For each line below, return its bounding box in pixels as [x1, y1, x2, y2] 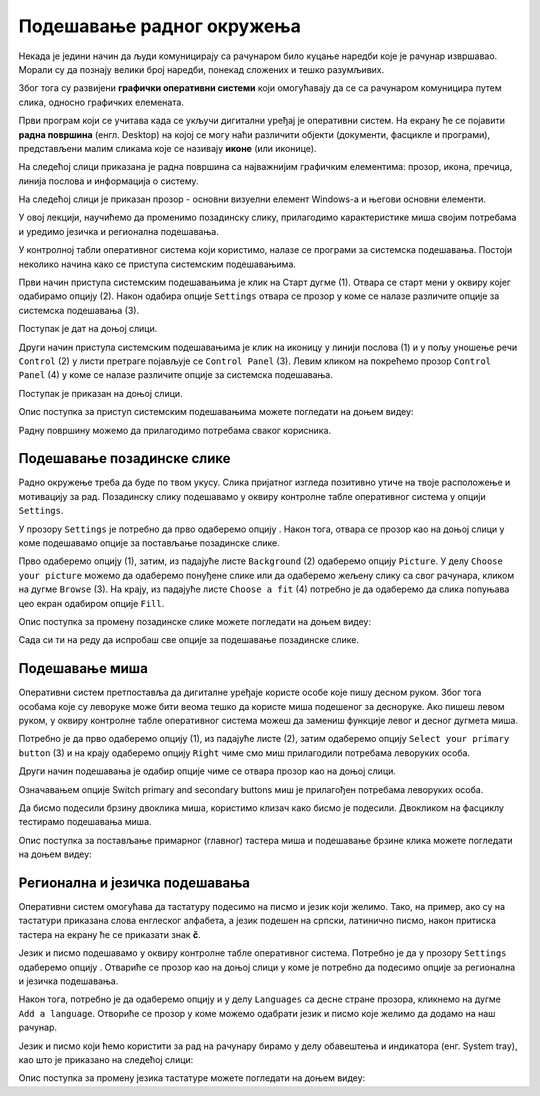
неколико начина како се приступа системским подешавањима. [18, 258, 297, 270]
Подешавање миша [18, 660, 149, 677]
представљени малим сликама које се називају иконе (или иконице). [18, 142, 317, 154]
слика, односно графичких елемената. [18, 96, 185, 108]
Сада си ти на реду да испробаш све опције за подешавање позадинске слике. [18, 634, 360, 646]
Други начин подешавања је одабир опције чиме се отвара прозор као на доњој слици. [18, 765, 397, 777]
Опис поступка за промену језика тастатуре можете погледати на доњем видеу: [18, 1072, 366, 1084]
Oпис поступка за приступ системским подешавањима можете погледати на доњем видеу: [18, 406, 414, 418]
